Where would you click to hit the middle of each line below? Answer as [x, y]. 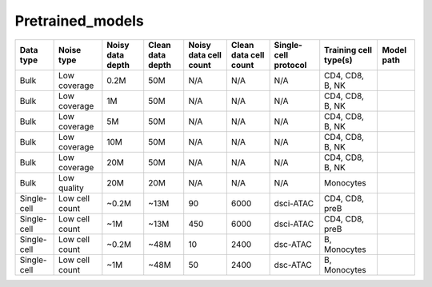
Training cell [348, 50]
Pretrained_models [79, 21]
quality [71, 188]
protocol [290, 65]
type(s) [338, 60]
